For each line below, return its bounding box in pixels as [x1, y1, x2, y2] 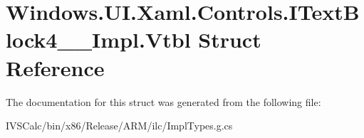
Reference [6, 53, 105, 82]
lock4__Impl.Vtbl [6, 25, 191, 54]
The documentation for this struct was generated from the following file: [6, 94, 321, 109]
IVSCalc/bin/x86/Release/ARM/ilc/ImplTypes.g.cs [6, 118, 233, 133]
